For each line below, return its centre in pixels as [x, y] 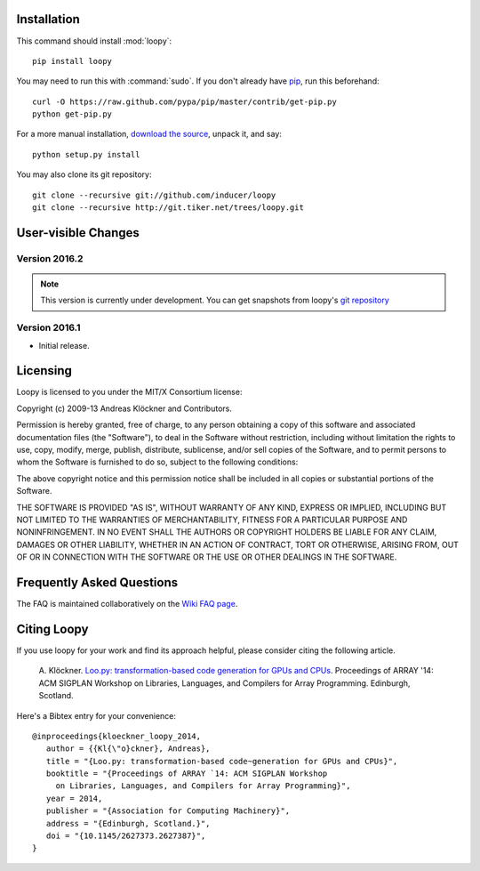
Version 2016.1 [48, 327]
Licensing [44, 371]
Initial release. [64, 345]
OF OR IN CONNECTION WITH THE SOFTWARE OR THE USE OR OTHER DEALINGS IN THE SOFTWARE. [207, 557]
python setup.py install [86, 154]
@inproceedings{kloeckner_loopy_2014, [117, 736]
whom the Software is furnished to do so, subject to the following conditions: [157, 462]
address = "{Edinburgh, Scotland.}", [128, 823]
